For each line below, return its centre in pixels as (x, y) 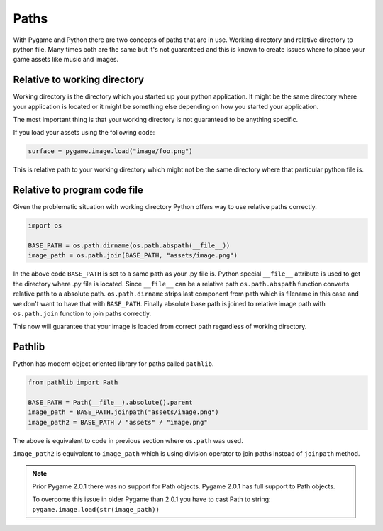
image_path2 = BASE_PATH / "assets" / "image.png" (118, 422)
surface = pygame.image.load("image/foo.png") (110, 151)
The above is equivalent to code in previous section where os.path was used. (128, 440)
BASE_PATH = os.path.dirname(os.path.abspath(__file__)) (129, 246)
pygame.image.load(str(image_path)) (96, 509)
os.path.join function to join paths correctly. (82, 313)
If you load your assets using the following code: (84, 133)
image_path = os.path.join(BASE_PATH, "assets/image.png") (133, 256)
